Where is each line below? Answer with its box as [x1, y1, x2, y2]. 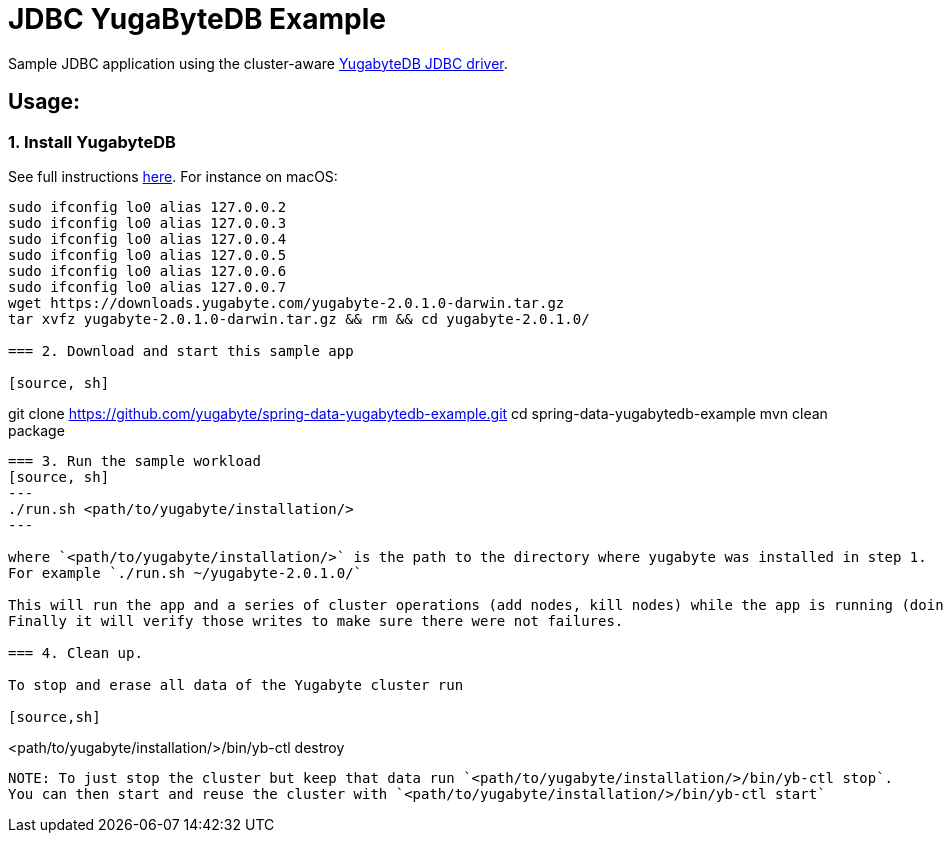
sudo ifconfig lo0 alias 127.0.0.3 [8, 214, 287, 231]
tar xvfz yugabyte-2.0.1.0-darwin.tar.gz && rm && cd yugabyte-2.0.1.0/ [8, 310, 590, 327]
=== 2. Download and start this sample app [8, 342, 354, 359]
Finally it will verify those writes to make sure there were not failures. [8, 612, 624, 629]
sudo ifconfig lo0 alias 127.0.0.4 [8, 230, 287, 247]
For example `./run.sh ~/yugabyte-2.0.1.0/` [8, 564, 363, 581]
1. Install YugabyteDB [8, 131, 176, 152]
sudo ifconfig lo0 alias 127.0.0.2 [8, 198, 287, 215]
